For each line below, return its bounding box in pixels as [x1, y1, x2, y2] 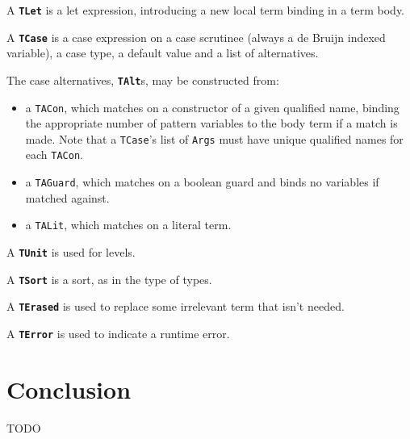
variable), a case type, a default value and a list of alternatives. [6, 44, 319, 61]
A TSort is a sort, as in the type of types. [6, 270, 212, 287]
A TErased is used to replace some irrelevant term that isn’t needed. [6, 298, 345, 315]
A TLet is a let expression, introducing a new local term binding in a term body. [6, 2, 405, 18]
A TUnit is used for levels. [6, 244, 136, 261]
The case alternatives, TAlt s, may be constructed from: [6, 71, 279, 88]
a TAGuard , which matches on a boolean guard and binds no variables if [25, 174, 379, 190]
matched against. [25, 189, 110, 206]
